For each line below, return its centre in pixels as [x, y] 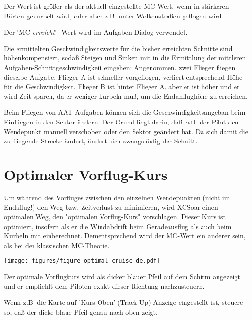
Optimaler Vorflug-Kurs [86, 174]
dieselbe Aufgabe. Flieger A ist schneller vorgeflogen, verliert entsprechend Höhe [123, 77]
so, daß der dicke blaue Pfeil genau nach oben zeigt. [81, 311]
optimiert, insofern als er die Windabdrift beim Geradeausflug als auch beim [118, 226]
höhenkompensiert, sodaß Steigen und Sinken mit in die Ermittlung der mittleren [125, 58]
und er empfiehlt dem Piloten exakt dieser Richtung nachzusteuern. [104, 286]
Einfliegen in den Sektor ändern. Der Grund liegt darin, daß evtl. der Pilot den [121, 121]
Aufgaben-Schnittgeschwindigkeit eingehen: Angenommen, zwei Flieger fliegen [120, 67]
